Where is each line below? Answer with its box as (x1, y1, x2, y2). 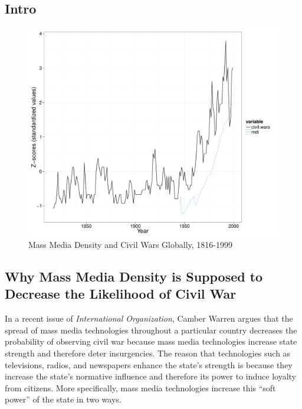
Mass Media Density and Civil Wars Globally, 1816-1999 (28, 238, 232, 250)
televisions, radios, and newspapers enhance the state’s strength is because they (5, 358, 293, 371)
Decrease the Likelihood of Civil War (5, 284, 237, 303)
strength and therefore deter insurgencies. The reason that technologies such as (5, 346, 291, 359)
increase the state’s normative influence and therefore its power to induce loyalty (5, 370, 296, 382)
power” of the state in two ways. (5, 393, 122, 405)
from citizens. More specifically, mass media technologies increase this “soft (5, 381, 276, 394)
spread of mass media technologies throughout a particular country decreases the (5, 323, 297, 336)
